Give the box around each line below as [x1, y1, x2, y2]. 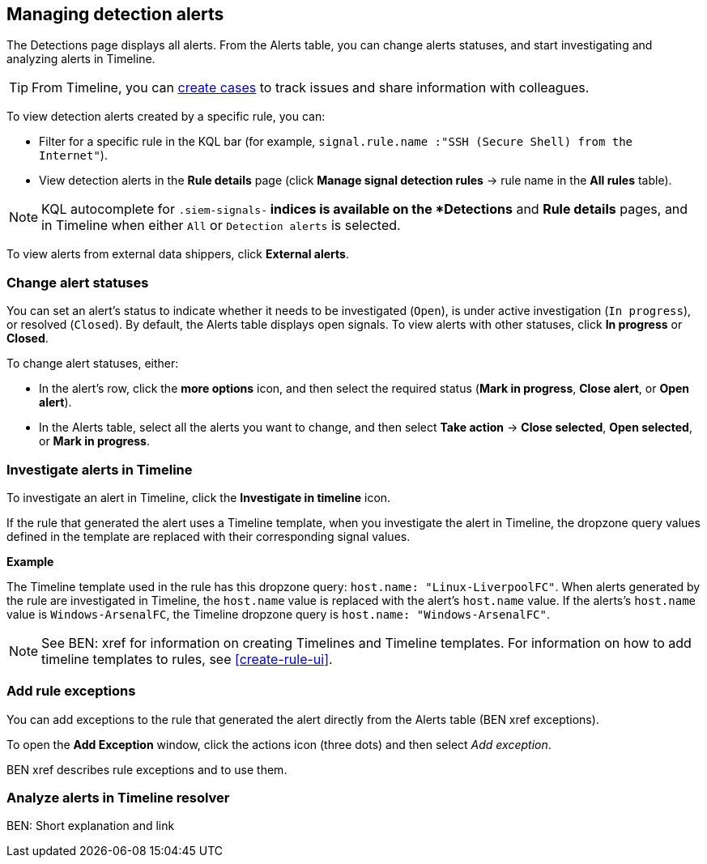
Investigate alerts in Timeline [6, 461, 193, 478]
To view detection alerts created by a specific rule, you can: [6, 109, 326, 124]
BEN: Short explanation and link [6, 819, 175, 833]
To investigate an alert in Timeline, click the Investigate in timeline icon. [6, 490, 391, 504]
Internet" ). [39, 148, 108, 163]
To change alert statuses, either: [6, 356, 179, 371]
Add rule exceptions [6, 683, 136, 700]
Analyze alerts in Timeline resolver [6, 790, 230, 807]
